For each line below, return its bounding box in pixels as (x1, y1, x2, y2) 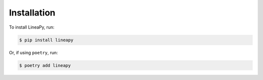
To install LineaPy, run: (9, 24, 55, 30)
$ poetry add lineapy (19, 63, 71, 68)
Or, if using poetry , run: (9, 49, 58, 55)
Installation (9, 7, 56, 18)
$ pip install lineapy (19, 37, 74, 43)
